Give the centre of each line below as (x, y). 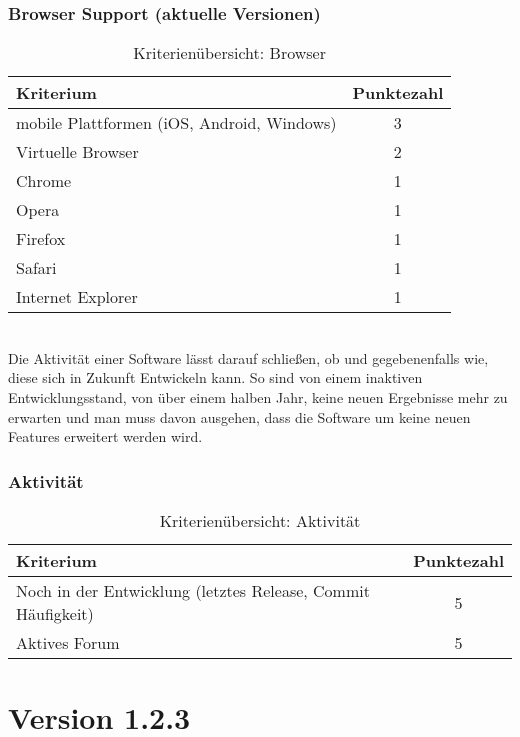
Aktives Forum (68, 642)
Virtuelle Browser (77, 152)
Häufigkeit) (55, 613)
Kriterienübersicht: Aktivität (260, 520)
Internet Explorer (77, 297)
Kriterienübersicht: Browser (229, 53)
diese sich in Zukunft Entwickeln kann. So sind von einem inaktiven (215, 377)
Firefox (41, 239)
